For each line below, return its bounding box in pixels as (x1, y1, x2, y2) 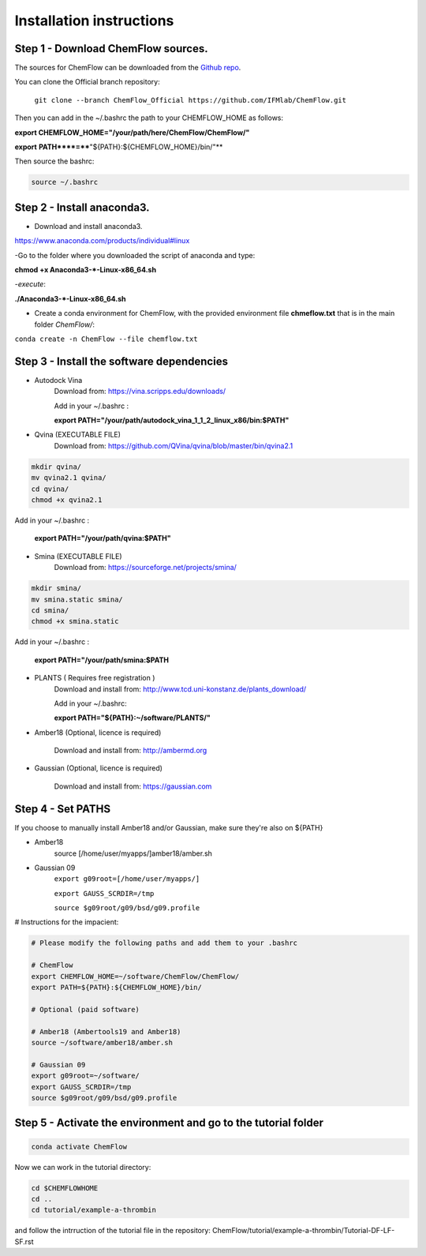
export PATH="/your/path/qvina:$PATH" (34, 534, 171, 543)
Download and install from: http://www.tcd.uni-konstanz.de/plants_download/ (54, 684, 307, 694)
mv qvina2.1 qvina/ (31, 474, 106, 482)
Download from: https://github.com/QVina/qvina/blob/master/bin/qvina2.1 (54, 441, 293, 450)
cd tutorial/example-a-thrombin (31, 1205, 157, 1215)
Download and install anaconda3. (34, 221, 143, 231)
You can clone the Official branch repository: (14, 77, 161, 87)
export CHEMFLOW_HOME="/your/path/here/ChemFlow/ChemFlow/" (14, 127, 250, 137)
